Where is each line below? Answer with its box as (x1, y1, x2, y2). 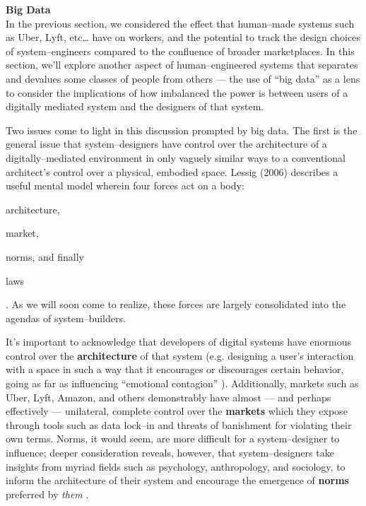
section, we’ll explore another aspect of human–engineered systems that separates (6, 57, 358, 72)
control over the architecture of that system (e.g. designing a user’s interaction (6, 348, 354, 363)
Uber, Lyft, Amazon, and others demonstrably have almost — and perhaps (6, 389, 331, 404)
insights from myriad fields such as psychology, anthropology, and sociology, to (6, 459, 346, 473)
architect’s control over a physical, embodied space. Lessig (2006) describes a (6, 164, 338, 179)
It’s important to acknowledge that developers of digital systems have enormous (6, 334, 351, 349)
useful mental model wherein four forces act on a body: (6, 178, 244, 193)
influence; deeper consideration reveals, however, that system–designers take (6, 445, 334, 460)
